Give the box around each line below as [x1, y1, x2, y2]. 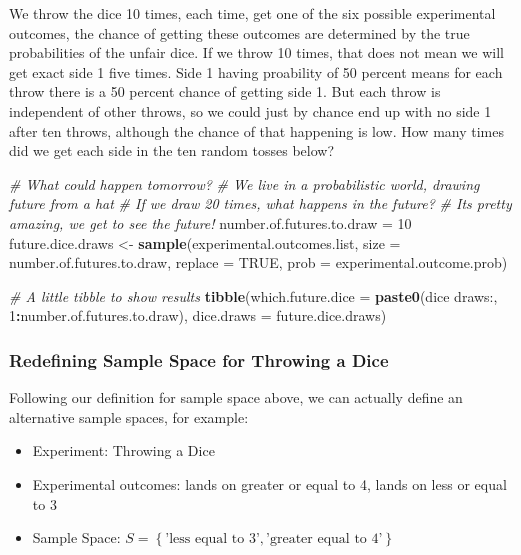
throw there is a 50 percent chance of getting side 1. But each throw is [9, 81, 441, 102]
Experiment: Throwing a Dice [32, 440, 215, 461]
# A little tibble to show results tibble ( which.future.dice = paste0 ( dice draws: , [9, 285, 498, 306]
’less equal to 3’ [165, 532, 260, 547]
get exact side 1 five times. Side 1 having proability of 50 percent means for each [9, 61, 503, 82]
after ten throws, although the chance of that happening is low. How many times [9, 120, 504, 141]
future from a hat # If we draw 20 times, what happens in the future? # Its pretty [9, 193, 512, 214]
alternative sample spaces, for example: [9, 406, 249, 427]
